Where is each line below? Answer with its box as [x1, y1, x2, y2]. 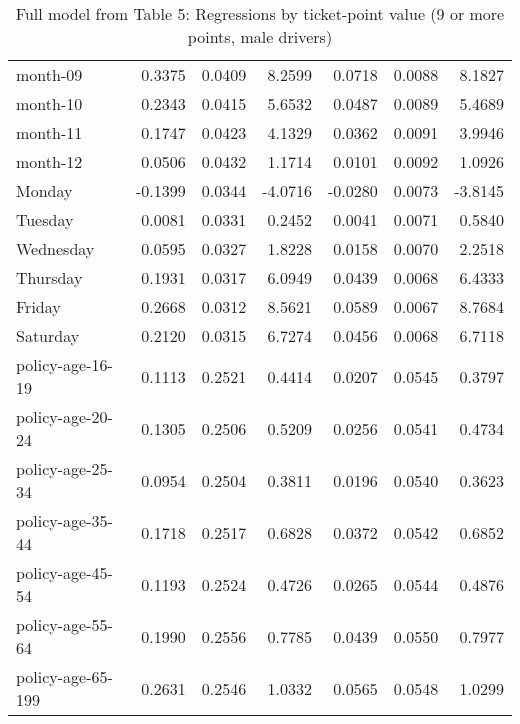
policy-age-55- [16, 613, 113, 636]
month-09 [16, 63, 83, 86]
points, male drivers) [187, 25, 333, 48]
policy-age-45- [16, 561, 113, 584]
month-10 [16, 92, 83, 115]
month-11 [16, 121, 83, 144]
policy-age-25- [16, 457, 113, 480]
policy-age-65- [16, 665, 113, 688]
